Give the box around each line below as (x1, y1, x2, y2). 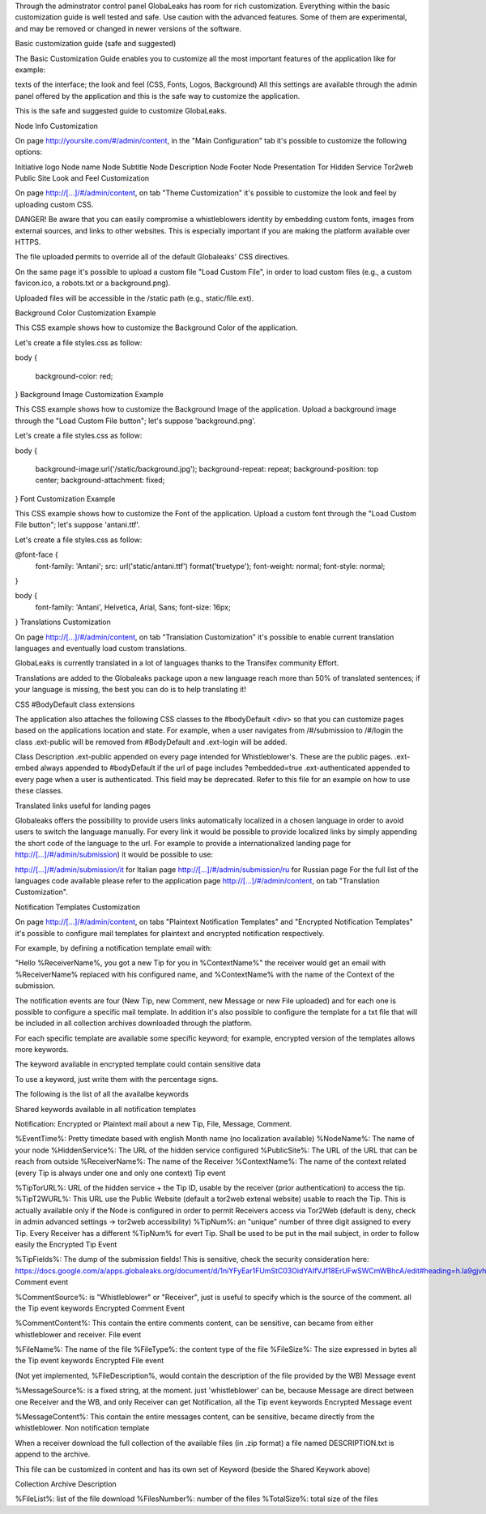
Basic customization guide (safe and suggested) (15, 39, 177, 49)
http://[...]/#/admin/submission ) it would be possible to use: (15, 849, 214, 859)
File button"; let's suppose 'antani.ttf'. (15, 520, 141, 530)
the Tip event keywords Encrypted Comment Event (15, 1303, 185, 1313)
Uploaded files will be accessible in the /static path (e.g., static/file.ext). (15, 293, 254, 303)
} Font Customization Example (15, 494, 116, 503)
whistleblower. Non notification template (15, 1423, 150, 1433)
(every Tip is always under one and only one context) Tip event (15, 1168, 226, 1178)
